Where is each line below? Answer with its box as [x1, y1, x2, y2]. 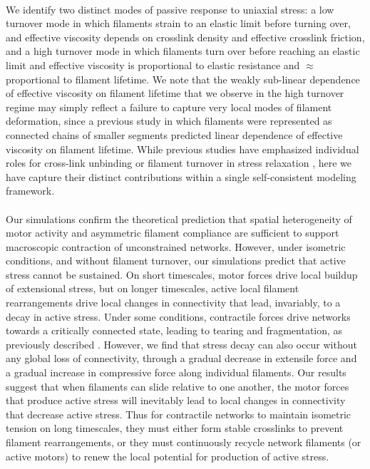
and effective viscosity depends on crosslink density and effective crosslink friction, [6, 29, 365, 44]
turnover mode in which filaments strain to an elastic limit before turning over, [6, 16, 351, 31]
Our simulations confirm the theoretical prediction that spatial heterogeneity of [6, 211, 352, 226]
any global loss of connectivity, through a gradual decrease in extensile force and [6, 351, 357, 366]
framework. [6, 183, 55, 198]
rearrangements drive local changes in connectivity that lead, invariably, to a [6, 295, 341, 310]
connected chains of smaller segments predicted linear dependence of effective [6, 127, 343, 142]
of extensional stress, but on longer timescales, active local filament [6, 281, 299, 296]
